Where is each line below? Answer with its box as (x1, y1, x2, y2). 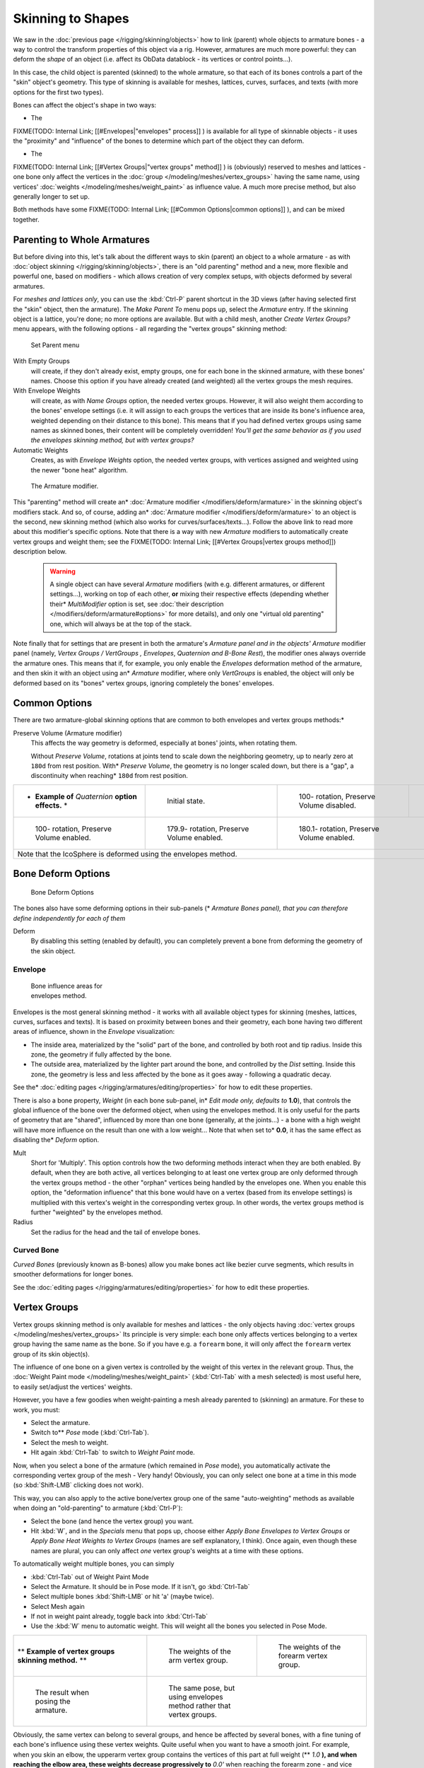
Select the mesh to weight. (30, 1438, 109, 1446)
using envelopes (168, 1692, 223, 1702)
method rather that (168, 1701, 231, 1711)
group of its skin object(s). (13, 1349, 90, 1358)
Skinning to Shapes (13, 11, 130, 26)
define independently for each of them (13, 914, 126, 922)
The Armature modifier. (30, 482, 99, 490)
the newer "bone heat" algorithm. (30, 465, 129, 474)
